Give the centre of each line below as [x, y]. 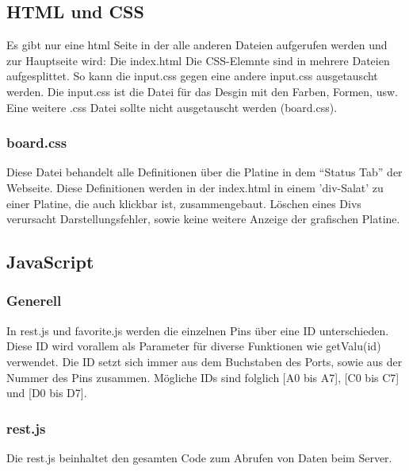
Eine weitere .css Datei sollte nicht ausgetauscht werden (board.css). [172, 107]
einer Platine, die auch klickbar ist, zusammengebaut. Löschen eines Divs [184, 203]
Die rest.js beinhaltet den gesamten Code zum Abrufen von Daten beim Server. [199, 457]
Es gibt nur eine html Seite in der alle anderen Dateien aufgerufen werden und [197, 45]
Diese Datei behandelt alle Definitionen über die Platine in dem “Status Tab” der [204, 172]
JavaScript [50, 262]
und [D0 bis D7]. [47, 393]
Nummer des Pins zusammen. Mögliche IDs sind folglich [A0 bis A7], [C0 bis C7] [203, 377]
